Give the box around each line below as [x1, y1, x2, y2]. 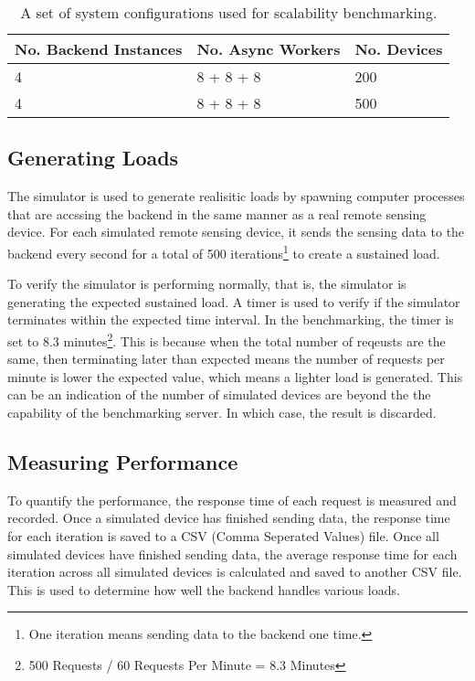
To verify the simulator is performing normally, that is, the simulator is [7, 274, 406, 293]
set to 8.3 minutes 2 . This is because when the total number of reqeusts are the [7, 329, 446, 350]
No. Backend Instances [15, 38, 183, 59]
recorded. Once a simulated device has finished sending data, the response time [7, 508, 450, 527]
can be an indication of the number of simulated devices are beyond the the [7, 385, 431, 404]
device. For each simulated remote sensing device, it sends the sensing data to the [7, 222, 465, 241]
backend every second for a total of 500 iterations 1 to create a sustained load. [7, 240, 440, 262]
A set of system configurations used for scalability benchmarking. [20, 2, 438, 23]
